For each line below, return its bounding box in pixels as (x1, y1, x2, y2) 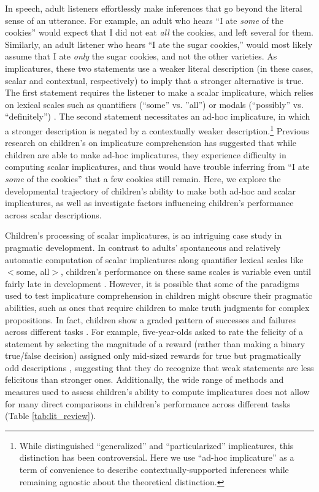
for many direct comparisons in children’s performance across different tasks (5, 397, 291, 410)
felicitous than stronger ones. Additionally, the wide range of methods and (5, 373, 284, 386)
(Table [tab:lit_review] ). (5, 409, 96, 422)
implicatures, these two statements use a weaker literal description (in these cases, (5, 61, 313, 74)
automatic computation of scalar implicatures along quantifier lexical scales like (5, 253, 304, 266)
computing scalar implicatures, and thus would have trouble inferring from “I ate (5, 160, 310, 173)
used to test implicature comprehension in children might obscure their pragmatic (5, 289, 312, 302)
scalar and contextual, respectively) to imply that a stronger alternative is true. (5, 74, 304, 86)
